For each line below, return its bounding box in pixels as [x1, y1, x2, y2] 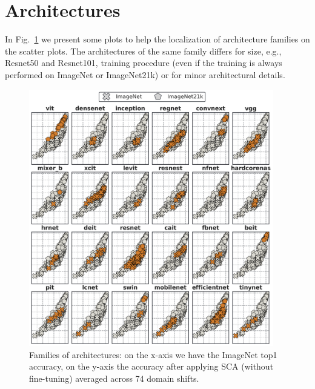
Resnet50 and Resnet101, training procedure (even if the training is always [5, 56, 282, 69]
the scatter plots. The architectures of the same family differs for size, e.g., [5, 44, 282, 57]
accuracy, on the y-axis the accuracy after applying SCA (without [29, 360, 274, 373]
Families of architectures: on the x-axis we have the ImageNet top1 [29, 348, 277, 361]
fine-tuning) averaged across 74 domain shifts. [29, 371, 199, 384]
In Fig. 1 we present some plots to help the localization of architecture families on [5, 33, 310, 45]
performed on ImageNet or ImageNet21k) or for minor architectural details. [5, 68, 285, 81]
